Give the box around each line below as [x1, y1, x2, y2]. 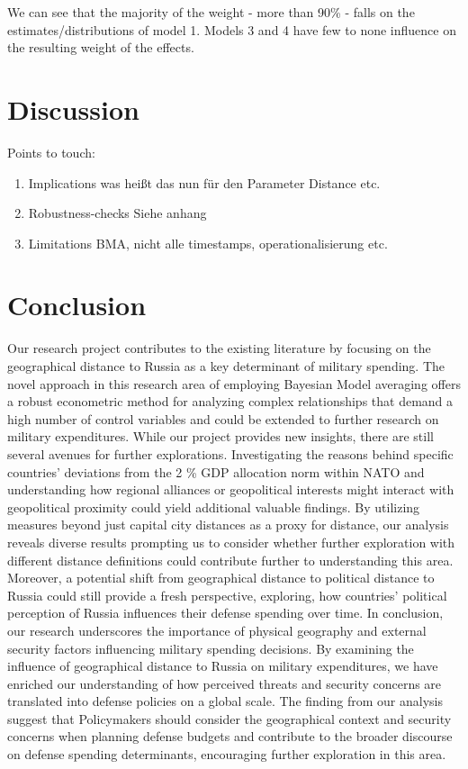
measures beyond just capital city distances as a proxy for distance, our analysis [7, 515, 449, 534]
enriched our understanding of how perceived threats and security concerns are [7, 674, 442, 692]
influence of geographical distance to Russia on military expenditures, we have [7, 656, 438, 675]
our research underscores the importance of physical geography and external [7, 620, 427, 639]
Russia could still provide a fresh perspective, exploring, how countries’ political [7, 585, 447, 604]
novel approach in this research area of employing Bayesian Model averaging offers [7, 374, 461, 393]
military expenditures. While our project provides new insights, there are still [7, 427, 434, 446]
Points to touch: [7, 142, 95, 161]
